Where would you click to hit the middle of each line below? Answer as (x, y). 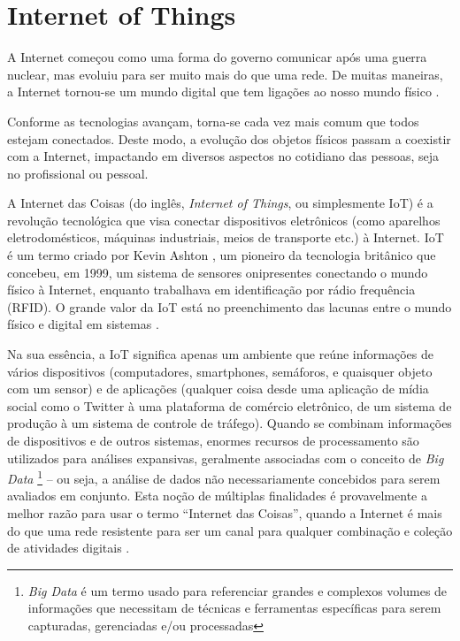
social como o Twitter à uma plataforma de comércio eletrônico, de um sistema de (230, 405)
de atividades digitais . (69, 548)
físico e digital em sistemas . (83, 324)
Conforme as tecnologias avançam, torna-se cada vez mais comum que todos (213, 121)
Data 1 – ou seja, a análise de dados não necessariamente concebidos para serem (224, 477)
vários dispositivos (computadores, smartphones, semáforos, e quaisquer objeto (220, 371)
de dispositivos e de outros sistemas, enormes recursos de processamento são (213, 440)
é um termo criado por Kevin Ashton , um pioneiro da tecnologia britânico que (222, 255)
